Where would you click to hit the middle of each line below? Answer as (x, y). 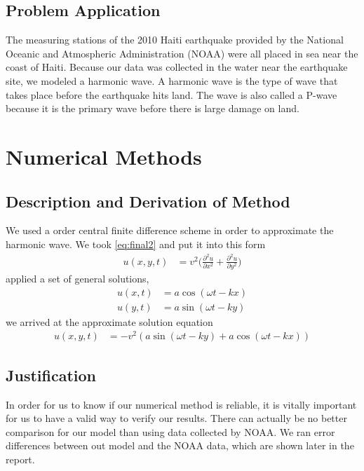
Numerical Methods (104, 156)
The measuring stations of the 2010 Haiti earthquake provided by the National (175, 40)
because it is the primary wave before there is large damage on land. (153, 108)
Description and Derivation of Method (148, 201)
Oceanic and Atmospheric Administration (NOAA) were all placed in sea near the (182, 53)
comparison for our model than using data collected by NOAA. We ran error (170, 431)
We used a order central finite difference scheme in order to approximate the (170, 230)
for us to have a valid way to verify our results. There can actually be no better (176, 418)
